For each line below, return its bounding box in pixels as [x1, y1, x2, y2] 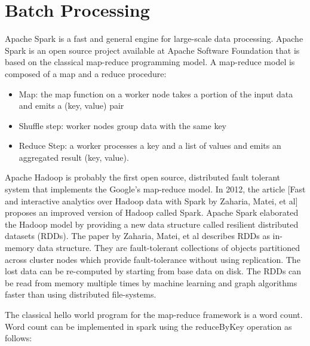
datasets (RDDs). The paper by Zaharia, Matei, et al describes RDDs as [5, 229, 270, 242]
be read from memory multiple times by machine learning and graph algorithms [5, 276, 297, 289]
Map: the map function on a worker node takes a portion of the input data [19, 87, 293, 100]
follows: [5, 332, 32, 344]
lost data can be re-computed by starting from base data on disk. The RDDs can [5, 265, 302, 277]
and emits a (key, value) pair [19, 99, 124, 112]
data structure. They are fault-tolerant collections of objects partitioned [37, 241, 300, 254]
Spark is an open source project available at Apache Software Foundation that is [5, 44, 300, 56]
